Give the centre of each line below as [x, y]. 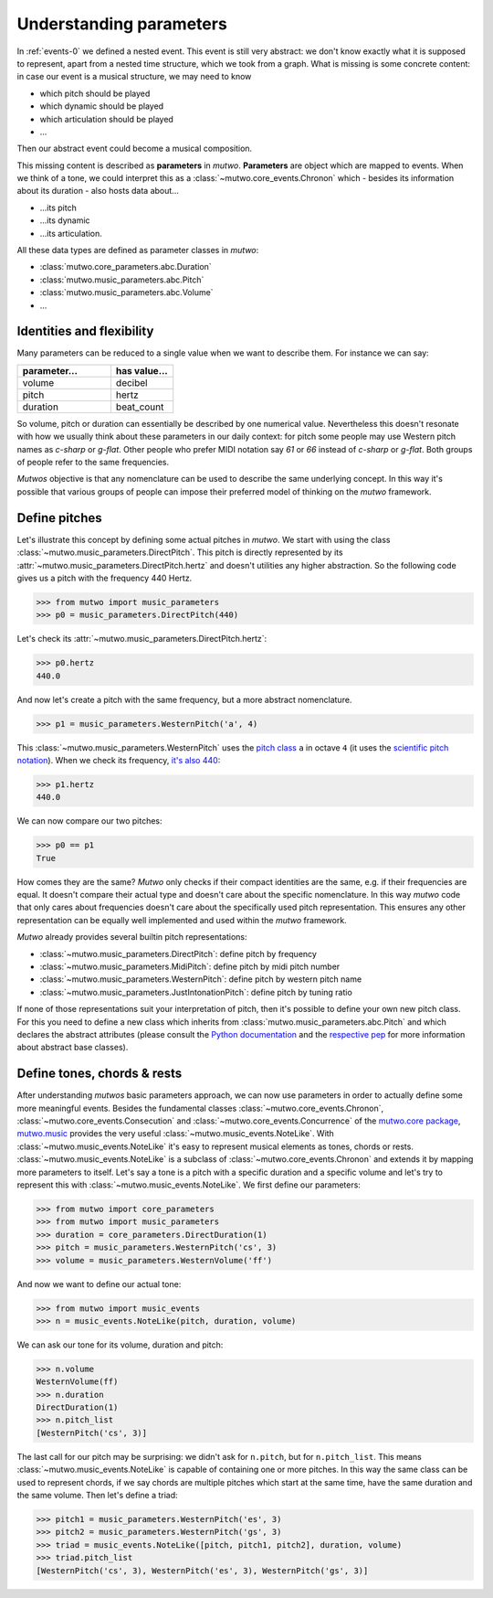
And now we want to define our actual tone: [99, 1284]
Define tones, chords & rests [100, 1074]
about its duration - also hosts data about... [98, 191]
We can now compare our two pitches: [90, 821]
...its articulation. [71, 233]
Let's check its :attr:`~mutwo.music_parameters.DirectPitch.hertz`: [142, 639]
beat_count [140, 407]
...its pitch [58, 208]
